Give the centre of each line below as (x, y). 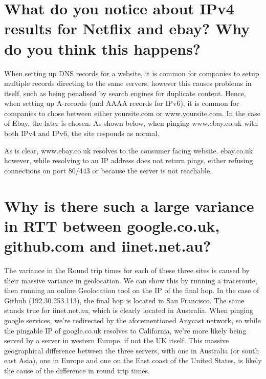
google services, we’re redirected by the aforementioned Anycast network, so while (132, 320)
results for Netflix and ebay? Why (127, 28)
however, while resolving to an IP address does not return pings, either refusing (129, 160)
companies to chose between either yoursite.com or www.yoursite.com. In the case (132, 113)
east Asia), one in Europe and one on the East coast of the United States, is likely (133, 360)
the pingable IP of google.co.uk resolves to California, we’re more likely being (125, 330)
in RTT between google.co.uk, (112, 225)
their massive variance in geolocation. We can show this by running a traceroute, (131, 280)
